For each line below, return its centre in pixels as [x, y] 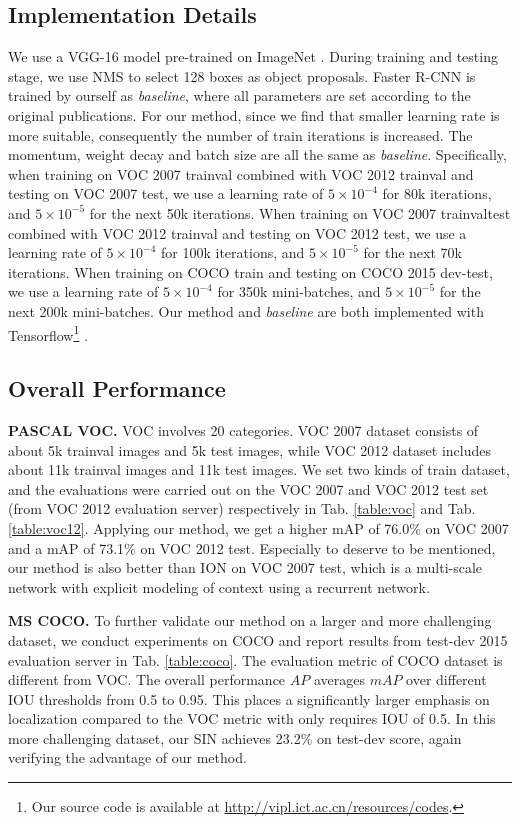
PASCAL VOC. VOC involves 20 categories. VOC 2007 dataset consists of [243, 429]
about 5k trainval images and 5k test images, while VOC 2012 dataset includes [249, 449]
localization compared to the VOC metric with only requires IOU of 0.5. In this [252, 718]
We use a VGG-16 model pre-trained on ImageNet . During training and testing [253, 56]
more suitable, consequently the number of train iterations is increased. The [240, 134]
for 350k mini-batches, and [299, 291]
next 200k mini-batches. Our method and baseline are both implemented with [246, 310]
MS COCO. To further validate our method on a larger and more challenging [250, 620]
